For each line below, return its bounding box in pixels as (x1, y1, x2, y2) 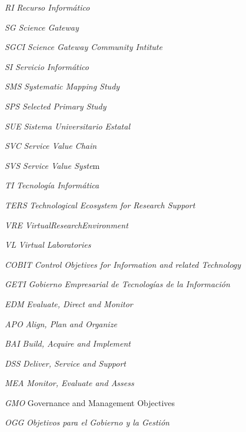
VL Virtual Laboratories (5, 238, 91, 251)
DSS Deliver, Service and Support (5, 357, 126, 369)
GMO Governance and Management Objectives (5, 396, 175, 408)
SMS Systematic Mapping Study (5, 80, 120, 92)
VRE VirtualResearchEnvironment (5, 218, 128, 231)
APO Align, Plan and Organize (5, 317, 117, 330)
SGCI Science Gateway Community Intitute (5, 41, 162, 53)
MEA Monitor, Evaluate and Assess (5, 377, 134, 389)
